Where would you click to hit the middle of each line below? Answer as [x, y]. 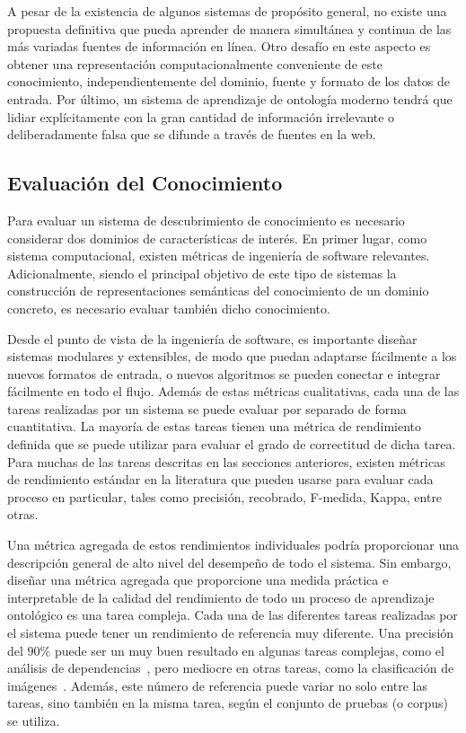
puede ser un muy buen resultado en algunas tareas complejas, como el [249, 650]
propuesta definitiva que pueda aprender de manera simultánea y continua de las [229, 28]
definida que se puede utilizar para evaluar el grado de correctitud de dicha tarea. [232, 444]
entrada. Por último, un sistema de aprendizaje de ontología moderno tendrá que [230, 98]
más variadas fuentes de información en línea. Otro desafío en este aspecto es [219, 46]
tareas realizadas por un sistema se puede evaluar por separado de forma [207, 408]
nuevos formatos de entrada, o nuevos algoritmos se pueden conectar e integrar [224, 373]
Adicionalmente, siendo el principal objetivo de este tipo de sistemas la [202, 273]
